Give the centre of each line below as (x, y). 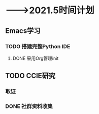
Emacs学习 (23, 31)
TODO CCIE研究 (30, 76)
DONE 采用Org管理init (36, 58)
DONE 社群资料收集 (29, 106)
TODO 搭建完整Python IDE (38, 46)
